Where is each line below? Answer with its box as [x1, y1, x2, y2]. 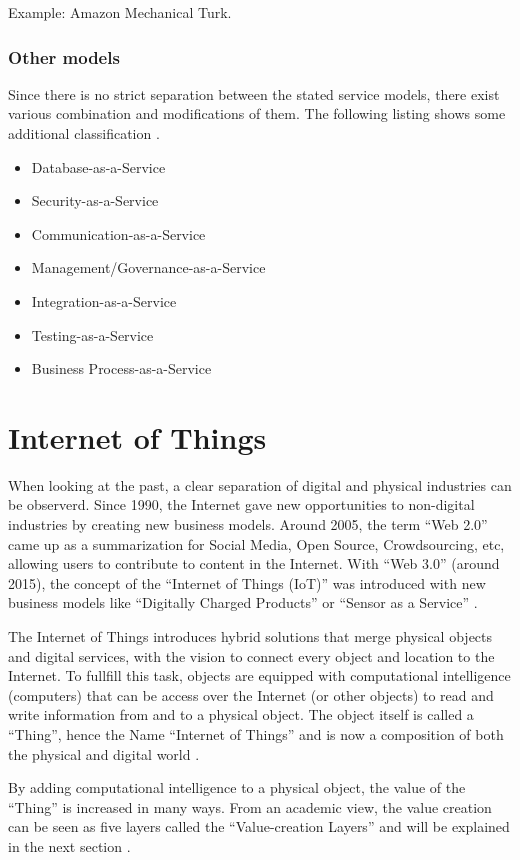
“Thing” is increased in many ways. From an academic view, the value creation [8, 796, 492, 817]
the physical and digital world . [8, 743, 200, 764]
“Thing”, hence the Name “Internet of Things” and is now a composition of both [8, 724, 504, 744]
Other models [8, 44, 120, 69]
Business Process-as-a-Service [31, 358, 212, 379]
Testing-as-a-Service [31, 324, 154, 345]
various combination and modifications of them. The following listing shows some [8, 103, 506, 124]
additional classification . [8, 123, 160, 143]
